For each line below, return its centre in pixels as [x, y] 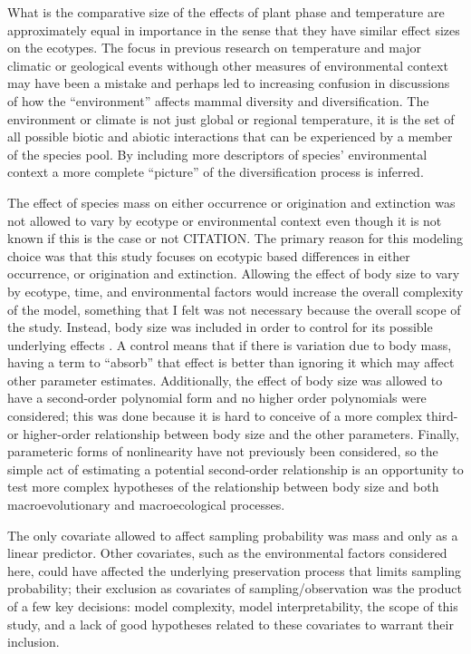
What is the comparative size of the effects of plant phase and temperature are [226, 12]
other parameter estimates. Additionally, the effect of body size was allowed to [225, 380]
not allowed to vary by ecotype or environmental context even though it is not [225, 220]
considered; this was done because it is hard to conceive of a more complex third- [233, 416]
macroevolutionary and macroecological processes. [146, 505]
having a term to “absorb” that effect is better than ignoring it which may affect [231, 362]
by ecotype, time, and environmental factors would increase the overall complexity [235, 291]
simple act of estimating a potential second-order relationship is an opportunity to [235, 469]
